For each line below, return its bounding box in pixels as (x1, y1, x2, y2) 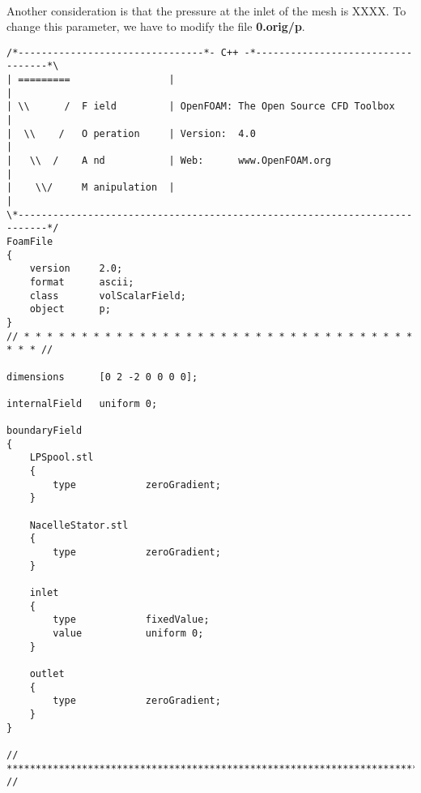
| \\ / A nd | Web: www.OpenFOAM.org (6, 155, 331, 167)
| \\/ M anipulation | (6, 182, 175, 194)
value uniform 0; (53, 628, 204, 639)
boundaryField (6, 425, 83, 437)
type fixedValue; (53, 614, 210, 626)
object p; (29, 303, 111, 315)
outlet (29, 667, 65, 679)
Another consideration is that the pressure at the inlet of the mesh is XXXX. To (6, 2, 406, 19)
